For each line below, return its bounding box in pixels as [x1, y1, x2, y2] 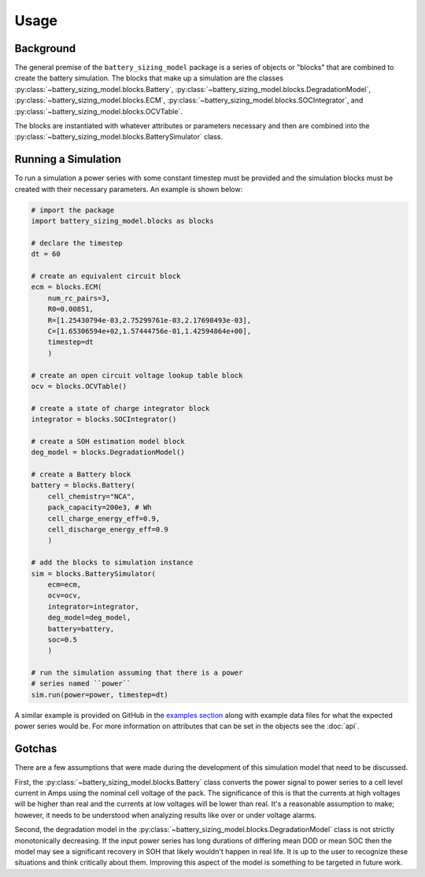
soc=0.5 [47, 635, 78, 644]
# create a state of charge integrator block [31, 404, 210, 413]
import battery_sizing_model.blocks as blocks [31, 216, 214, 226]
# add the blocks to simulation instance [31, 558, 194, 567]
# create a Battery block [31, 470, 131, 479]
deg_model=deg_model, [47, 613, 131, 622]
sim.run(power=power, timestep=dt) [31, 690, 168, 699]
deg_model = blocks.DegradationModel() [31, 448, 185, 457]
